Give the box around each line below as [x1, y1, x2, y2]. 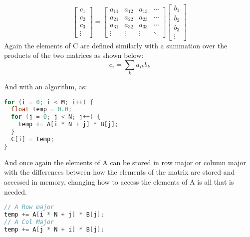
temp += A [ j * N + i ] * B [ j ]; [4, 226, 104, 233]
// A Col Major [4, 218, 54, 226]
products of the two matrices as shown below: [4, 50, 144, 60]
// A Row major [4, 204, 54, 211]
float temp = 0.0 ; [11, 106, 72, 113]
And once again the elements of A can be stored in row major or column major [4, 157, 246, 167]
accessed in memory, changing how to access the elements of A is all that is [4, 176, 234, 187]
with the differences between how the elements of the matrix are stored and [4, 167, 235, 177]
